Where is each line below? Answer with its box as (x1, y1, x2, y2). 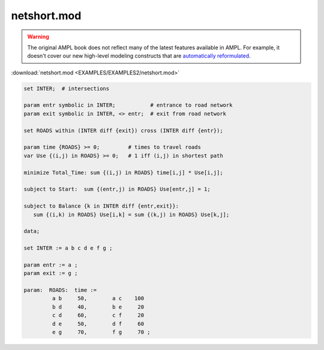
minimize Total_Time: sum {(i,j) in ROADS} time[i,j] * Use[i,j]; (23, 169, 223, 176)
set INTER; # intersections (23, 85, 110, 92)
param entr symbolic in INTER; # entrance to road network (23, 102, 233, 109)
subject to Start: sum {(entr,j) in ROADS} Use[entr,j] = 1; (23, 186, 211, 193)
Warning (27, 33, 49, 40)
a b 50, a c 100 (52, 295, 144, 302)
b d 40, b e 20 (52, 303, 144, 310)
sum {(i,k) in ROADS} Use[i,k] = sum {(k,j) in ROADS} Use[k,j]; (33, 211, 230, 218)
